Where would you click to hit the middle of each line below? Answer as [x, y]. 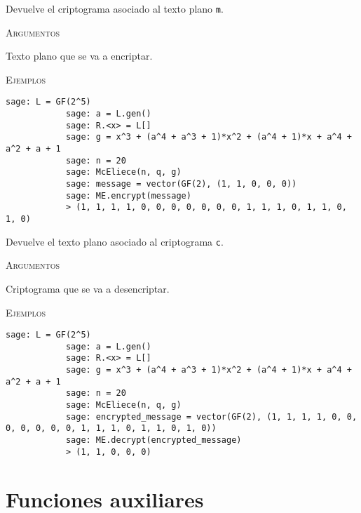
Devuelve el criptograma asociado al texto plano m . [115, 8]
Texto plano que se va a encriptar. [79, 56]
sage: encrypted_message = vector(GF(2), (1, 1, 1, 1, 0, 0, [211, 417]
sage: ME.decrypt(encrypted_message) [154, 440]
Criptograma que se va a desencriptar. [88, 288]
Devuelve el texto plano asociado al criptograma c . [115, 241]
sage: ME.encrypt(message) [128, 195]
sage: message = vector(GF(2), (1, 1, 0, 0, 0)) [181, 184]
